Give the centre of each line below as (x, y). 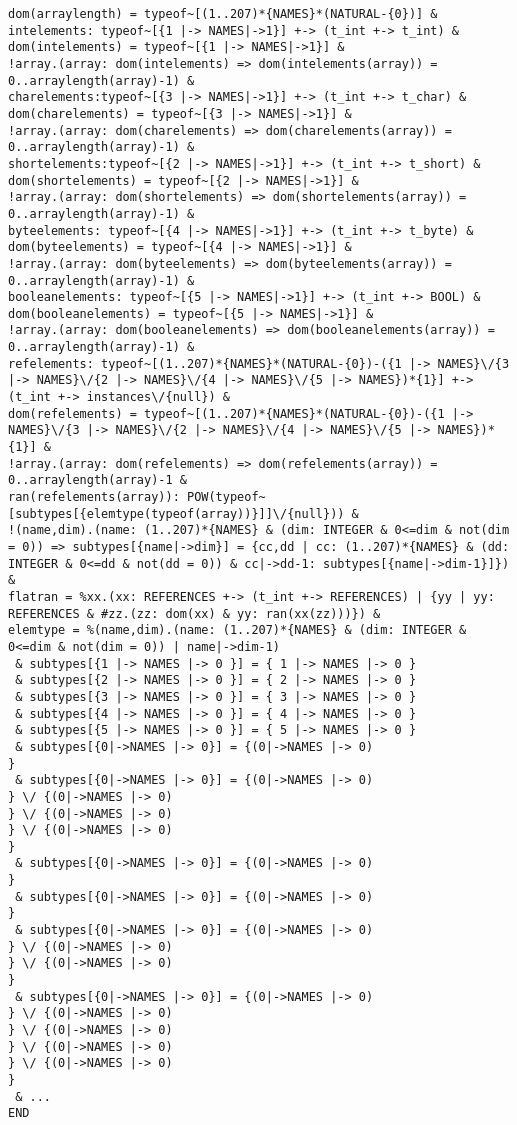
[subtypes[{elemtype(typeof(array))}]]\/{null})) (176, 513)
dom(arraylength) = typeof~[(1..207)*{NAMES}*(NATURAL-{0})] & (223, 14)
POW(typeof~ (226, 497)
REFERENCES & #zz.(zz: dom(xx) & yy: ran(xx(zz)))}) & (194, 613)
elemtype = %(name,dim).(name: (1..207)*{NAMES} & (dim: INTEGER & (237, 630)
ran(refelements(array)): (94, 497)
